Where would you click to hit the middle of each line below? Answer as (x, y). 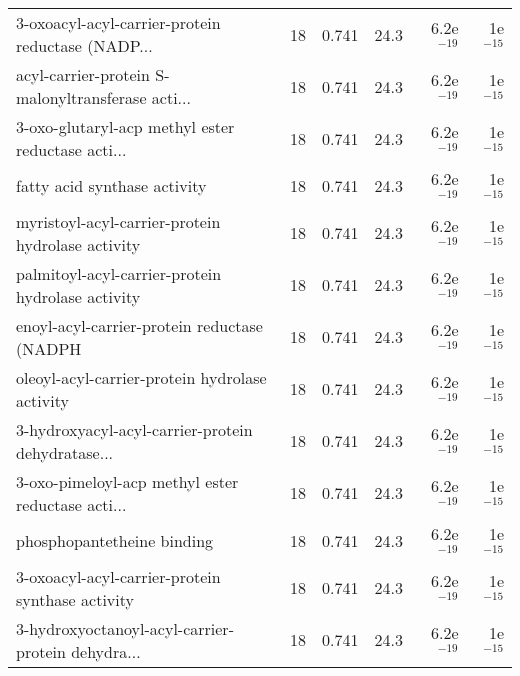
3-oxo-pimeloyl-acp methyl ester (127, 481)
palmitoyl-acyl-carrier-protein (119, 273)
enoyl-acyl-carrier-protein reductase (139, 325)
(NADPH (49, 348)
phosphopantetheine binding (115, 540)
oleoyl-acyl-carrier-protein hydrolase (141, 377)
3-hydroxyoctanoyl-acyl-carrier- (125, 628)
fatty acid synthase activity (111, 185)
